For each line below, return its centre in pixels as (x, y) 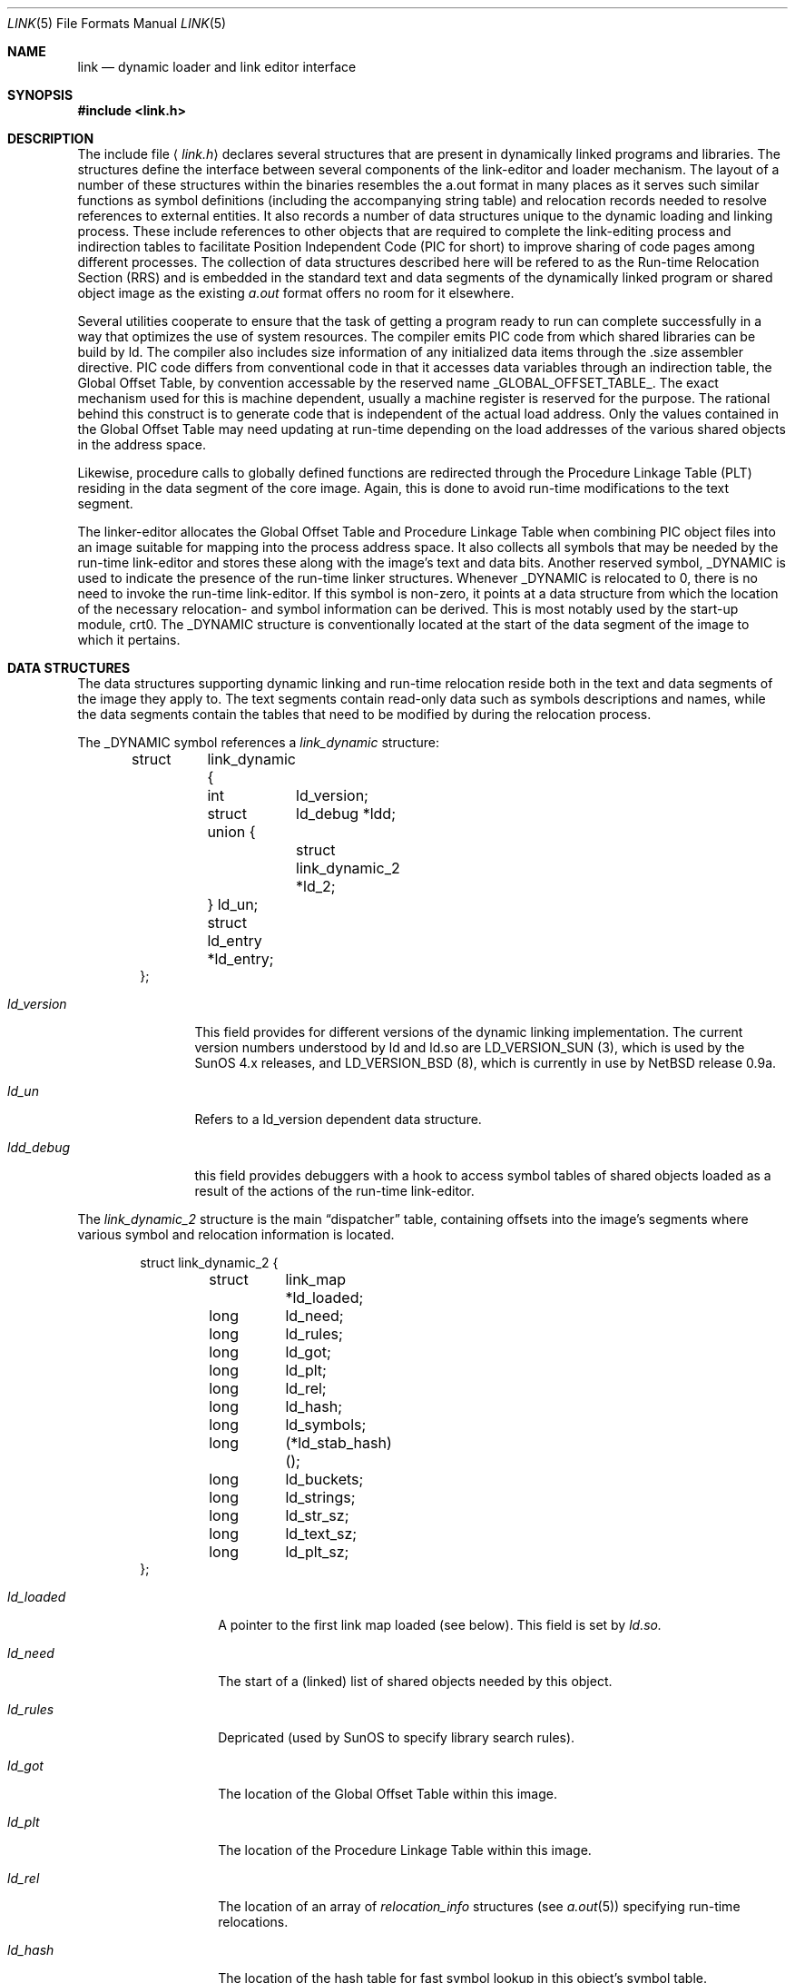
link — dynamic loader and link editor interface (217, 67)
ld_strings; (320, 1497)
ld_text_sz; (321, 1534)
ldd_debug (39, 1147)
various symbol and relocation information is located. (236, 1234)
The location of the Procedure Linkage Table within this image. (405, 1850)
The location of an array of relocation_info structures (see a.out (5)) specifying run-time (479, 1906)
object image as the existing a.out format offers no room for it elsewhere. (296, 293)
